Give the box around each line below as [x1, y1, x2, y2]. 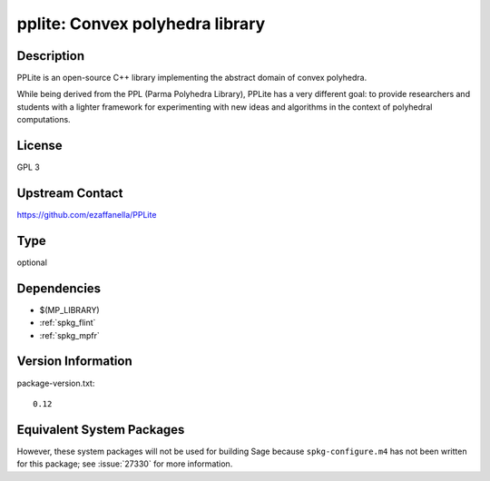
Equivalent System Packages [16, 422, 185, 437]
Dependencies [16, 280, 102, 296]
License [16, 138, 63, 153]
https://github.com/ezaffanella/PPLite [16, 210, 157, 221]
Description [16, 48, 85, 64]
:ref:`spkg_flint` [39, 318, 96, 329]
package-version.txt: [16, 378, 95, 388]
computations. [16, 114, 72, 125]
